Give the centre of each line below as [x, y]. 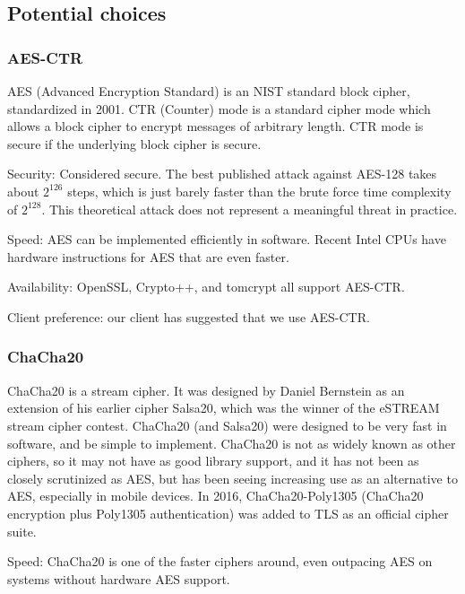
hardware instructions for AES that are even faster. [148, 256]
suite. [22, 531]
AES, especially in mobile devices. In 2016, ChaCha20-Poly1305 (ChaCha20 [215, 496]
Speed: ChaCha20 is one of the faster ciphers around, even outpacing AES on [220, 561]
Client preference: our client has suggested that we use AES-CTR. [189, 316]
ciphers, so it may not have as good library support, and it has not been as [213, 461]
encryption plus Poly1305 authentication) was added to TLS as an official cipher [228, 513]
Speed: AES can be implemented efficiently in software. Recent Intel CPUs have [227, 239]
